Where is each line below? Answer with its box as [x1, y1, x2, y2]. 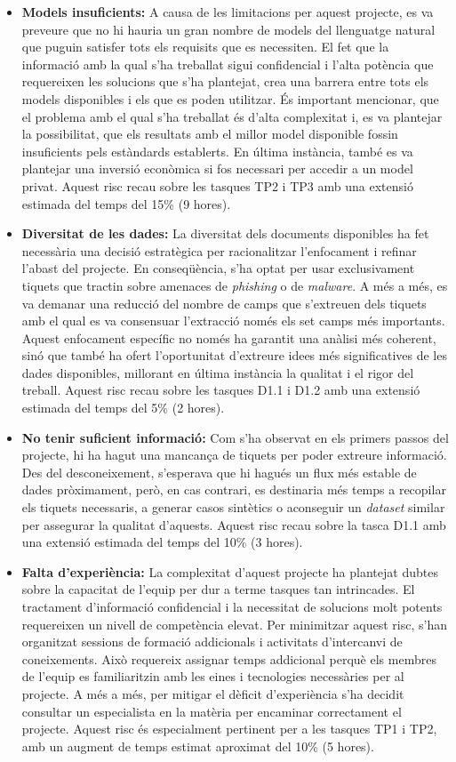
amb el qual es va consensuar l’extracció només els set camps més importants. [21, 311, 445, 330]
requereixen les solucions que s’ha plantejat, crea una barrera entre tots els [21, 72, 429, 91]
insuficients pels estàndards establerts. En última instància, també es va [21, 141, 413, 160]
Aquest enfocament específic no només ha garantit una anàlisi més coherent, [21, 328, 436, 347]
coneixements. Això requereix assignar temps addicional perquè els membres [21, 649, 436, 668]
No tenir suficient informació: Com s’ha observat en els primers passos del [21, 428, 449, 446]
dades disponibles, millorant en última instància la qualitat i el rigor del [21, 363, 414, 381]
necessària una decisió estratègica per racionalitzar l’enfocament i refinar [21, 241, 417, 260]
